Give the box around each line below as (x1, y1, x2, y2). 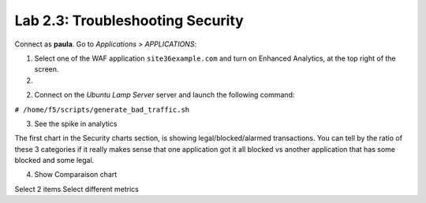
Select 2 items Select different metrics (14, 184, 140, 194)
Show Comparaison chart (34, 170, 118, 179)
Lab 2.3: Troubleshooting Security (14, 12, 244, 29)
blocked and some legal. (14, 156, 95, 165)
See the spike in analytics (34, 119, 118, 128)
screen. (34, 65, 59, 74)
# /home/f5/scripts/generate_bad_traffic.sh (14, 105, 190, 114)
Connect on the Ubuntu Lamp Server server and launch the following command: (34, 90, 295, 100)
